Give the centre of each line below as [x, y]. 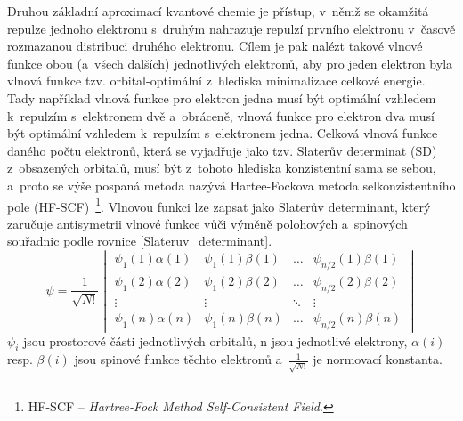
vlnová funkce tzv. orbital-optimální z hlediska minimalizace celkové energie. [216, 81]
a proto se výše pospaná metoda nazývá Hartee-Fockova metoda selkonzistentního [231, 185]
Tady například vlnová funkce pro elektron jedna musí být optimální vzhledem [222, 97]
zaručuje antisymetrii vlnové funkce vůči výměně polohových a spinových [207, 223]
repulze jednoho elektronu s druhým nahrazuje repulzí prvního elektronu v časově [231, 28]
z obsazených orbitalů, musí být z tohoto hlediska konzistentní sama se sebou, [222, 168]
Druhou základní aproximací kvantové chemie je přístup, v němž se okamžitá [218, 11]
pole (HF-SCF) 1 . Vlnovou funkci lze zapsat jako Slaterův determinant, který [219, 205]
